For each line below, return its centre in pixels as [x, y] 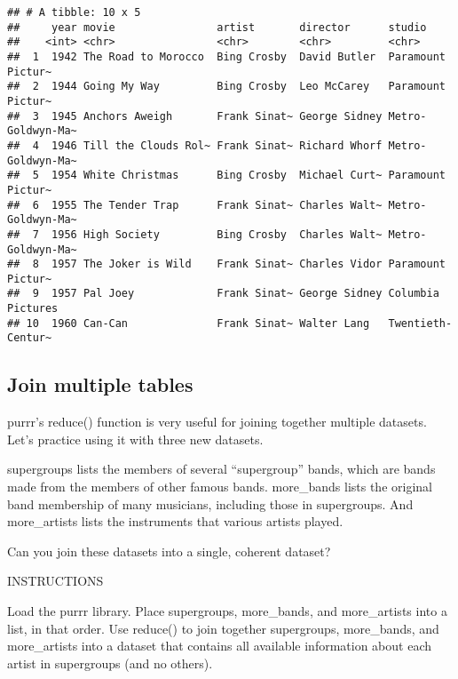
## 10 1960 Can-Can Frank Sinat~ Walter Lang [189, 323]
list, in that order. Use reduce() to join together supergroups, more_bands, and [223, 628]
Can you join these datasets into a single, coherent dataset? [169, 551]
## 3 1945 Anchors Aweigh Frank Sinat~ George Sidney [195, 116]
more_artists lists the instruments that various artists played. [175, 521]
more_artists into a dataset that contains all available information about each [219, 646]
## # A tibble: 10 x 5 [74, 12]
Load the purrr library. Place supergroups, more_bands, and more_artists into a [227, 611]
